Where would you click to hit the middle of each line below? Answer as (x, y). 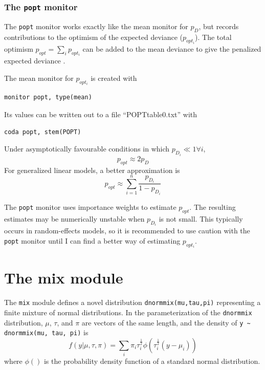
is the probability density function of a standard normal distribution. (152, 361)
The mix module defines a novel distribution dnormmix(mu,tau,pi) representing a (132, 302)
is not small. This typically (201, 218)
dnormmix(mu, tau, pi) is (46, 332)
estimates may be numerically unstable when (74, 218)
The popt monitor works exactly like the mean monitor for (96, 26)
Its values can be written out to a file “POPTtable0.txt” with (101, 114)
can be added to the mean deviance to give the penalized (172, 49)
